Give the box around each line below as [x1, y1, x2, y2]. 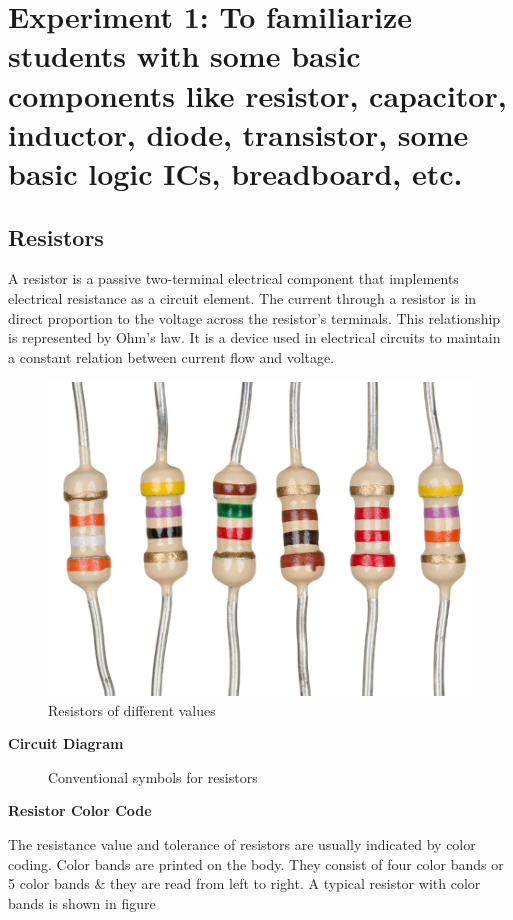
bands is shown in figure [8, 892, 156, 913]
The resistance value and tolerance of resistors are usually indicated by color [8, 834, 476, 855]
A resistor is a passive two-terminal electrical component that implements [8, 268, 459, 289]
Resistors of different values [48, 699, 216, 720]
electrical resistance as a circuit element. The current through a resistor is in [8, 287, 477, 308]
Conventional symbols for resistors [48, 766, 258, 787]
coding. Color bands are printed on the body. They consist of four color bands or [8, 853, 504, 874]
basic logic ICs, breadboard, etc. [8, 152, 463, 193]
